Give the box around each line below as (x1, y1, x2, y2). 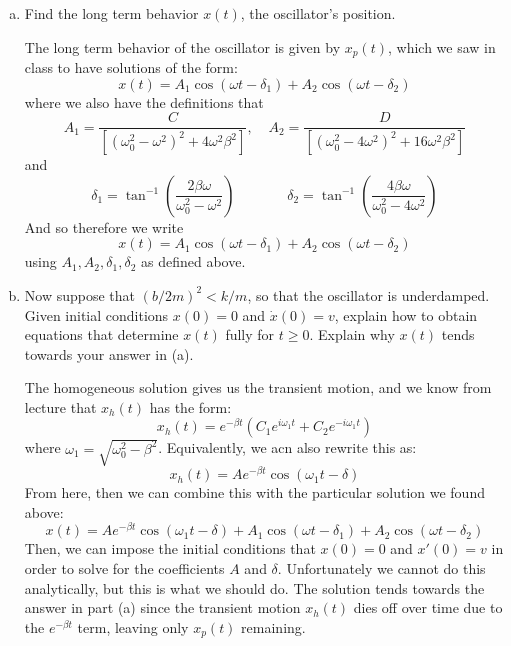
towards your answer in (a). (24, 343, 194, 364)
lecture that (24, 396, 97, 417)
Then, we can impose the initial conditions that (24, 538, 316, 559)
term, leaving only (77, 616, 189, 637)
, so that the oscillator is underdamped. (247, 284, 490, 305)
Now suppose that (24, 284, 136, 305)
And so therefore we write (24, 216, 184, 237)
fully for (225, 324, 275, 345)
